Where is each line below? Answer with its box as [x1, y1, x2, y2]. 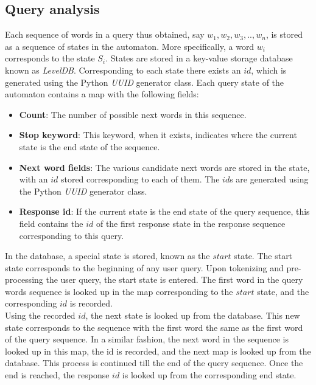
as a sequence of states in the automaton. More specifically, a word [5, 40, 255, 52]
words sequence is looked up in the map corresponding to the [5, 285, 233, 297]
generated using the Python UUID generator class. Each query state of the [5, 75, 284, 88]
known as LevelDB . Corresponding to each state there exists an [5, 63, 241, 76]
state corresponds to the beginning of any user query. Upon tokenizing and [5, 261, 284, 274]
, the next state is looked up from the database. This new [85, 309, 300, 322]
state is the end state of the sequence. [19, 140, 160, 153]
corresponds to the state [5, 52, 95, 64]
